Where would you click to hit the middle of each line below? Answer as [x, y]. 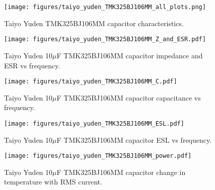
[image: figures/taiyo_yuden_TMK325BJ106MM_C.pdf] [91, 82]
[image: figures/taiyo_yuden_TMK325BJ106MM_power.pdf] [98, 156]
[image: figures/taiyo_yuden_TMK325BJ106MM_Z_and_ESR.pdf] [105, 39]
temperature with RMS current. [53, 182]
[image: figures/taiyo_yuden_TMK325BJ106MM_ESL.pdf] [94, 123]
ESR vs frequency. [32, 65]
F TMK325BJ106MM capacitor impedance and [130, 55]
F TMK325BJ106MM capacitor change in [121, 172]
